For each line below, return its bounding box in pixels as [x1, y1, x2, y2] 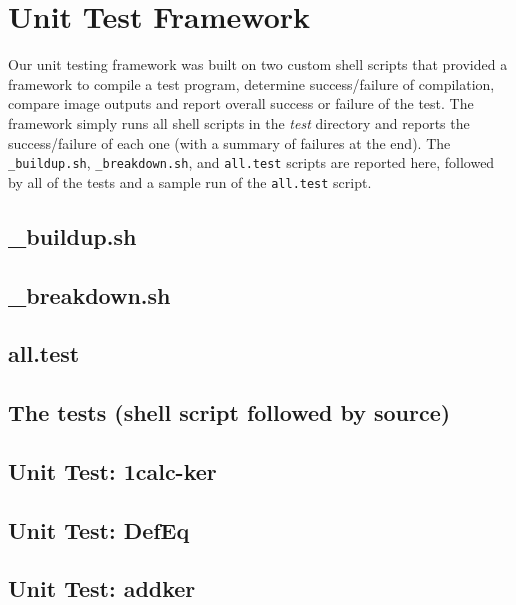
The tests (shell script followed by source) [8, 397, 451, 428]
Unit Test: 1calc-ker [8, 455, 217, 486]
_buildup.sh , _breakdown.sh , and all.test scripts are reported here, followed [8, 152, 495, 173]
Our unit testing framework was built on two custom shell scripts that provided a [8, 54, 508, 75]
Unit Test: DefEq [8, 514, 190, 545]
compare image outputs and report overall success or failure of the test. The [8, 93, 474, 114]
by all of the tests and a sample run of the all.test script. [8, 171, 372, 192]
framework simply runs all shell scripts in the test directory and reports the [8, 112, 470, 133]
